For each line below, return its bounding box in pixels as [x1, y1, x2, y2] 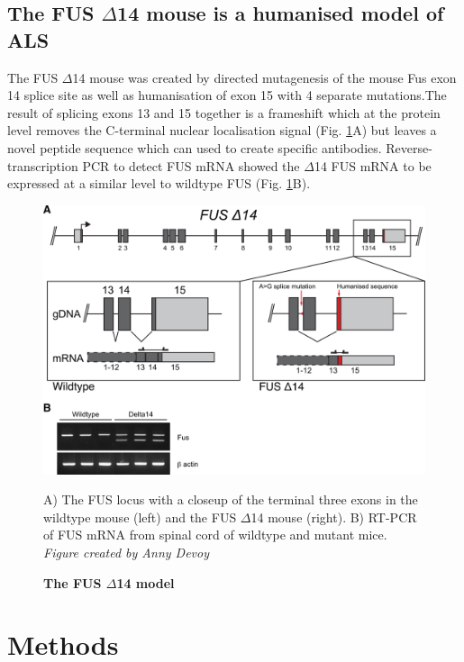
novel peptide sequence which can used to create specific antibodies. [7, 138, 382, 157]
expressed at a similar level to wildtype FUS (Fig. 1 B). [7, 174, 311, 193]
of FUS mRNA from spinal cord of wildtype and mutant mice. [43, 525, 387, 544]
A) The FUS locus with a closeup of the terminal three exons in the [43, 490, 418, 509]
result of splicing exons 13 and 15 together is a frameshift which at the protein [7, 103, 441, 122]
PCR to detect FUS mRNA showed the [82, 156, 300, 175]
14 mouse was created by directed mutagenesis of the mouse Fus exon [72, 68, 457, 86]
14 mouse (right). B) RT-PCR [250, 507, 417, 526]
